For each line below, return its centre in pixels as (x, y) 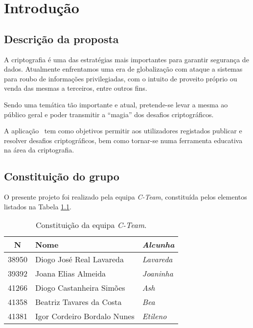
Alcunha (158, 245)
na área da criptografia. (39, 150)
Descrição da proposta (61, 38)
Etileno (154, 316)
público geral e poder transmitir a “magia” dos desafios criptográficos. (109, 114)
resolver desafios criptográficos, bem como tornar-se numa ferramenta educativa (123, 140)
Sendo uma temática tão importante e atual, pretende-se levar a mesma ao (116, 104)
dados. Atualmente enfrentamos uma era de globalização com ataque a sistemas (123, 69)
